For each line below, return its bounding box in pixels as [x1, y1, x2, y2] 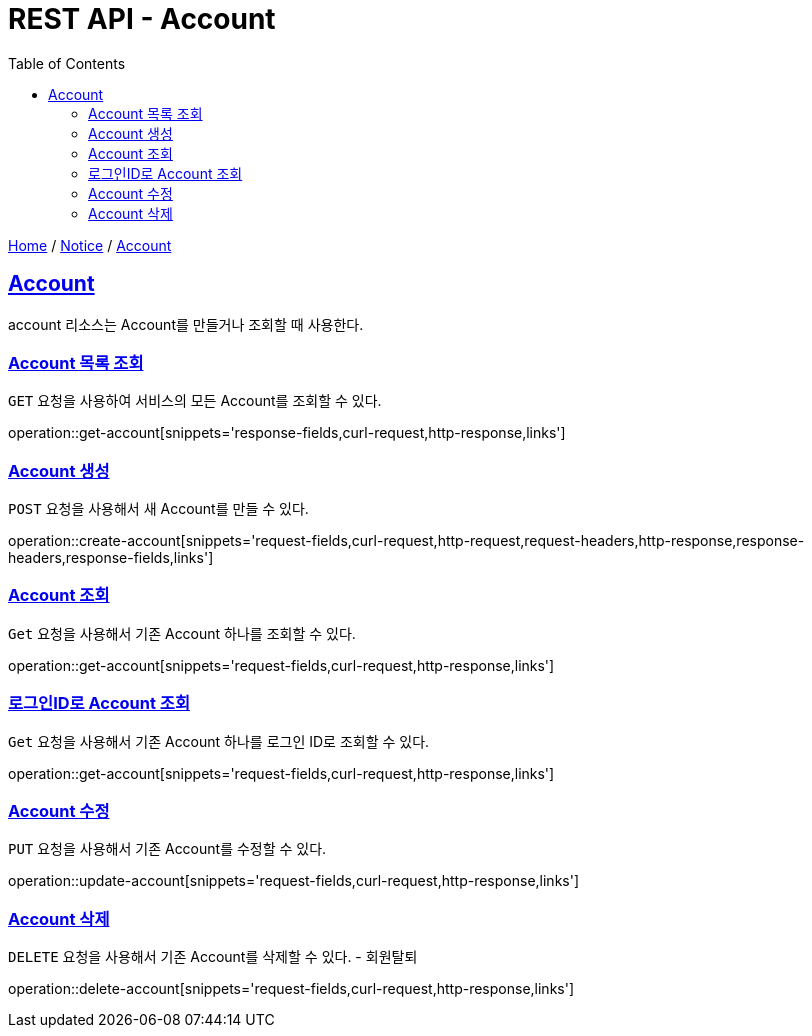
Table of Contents [8, 54, 126, 72]
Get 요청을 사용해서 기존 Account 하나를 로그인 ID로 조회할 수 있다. [8, 732, 430, 750]
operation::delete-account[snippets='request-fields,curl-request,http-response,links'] [8, 980, 575, 998]
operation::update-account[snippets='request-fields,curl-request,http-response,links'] [8, 872, 580, 890]
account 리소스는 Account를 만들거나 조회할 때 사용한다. [8, 315, 364, 333]
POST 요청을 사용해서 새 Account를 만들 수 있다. [8, 500, 309, 518]
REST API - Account [8, 2, 276, 36]
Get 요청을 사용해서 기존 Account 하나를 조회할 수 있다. [8, 624, 356, 642]
